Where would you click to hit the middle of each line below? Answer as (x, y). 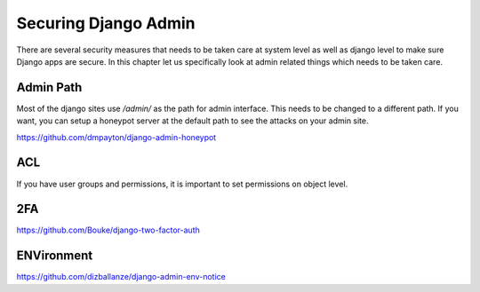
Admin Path (49, 87)
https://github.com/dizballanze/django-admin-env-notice (121, 277)
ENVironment (55, 256)
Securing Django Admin (106, 23)
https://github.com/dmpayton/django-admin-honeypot (116, 137)
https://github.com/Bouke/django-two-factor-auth (108, 230)
